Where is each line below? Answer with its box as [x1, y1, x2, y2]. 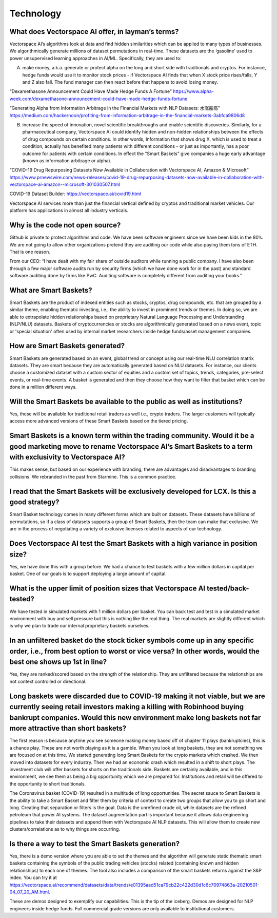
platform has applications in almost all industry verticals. [9, 207, 128, 214]
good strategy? [9, 498, 60, 507]
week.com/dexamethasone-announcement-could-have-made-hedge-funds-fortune [9, 95, 188, 102]
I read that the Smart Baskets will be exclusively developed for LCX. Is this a [9, 487, 256, 495]
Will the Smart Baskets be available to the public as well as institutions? [9, 397, 243, 406]
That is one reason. [9, 248, 51, 255]
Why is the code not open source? [9, 221, 121, 229]
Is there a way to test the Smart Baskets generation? [9, 839, 180, 848]
